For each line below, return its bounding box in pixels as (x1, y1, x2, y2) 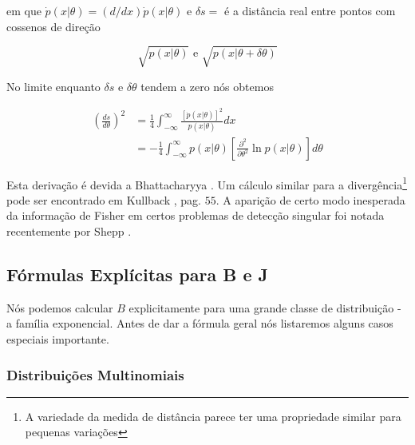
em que (6, 2, 41, 18)
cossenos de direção (6, 18, 101, 34)
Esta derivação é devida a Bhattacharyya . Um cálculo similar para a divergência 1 (6, 173, 408, 193)
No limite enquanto (6, 77, 101, 94)
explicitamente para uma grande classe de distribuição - (128, 299, 401, 316)
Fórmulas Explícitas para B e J (6, 262, 269, 286)
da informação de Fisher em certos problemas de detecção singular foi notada (6, 207, 385, 224)
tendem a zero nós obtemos (140, 77, 274, 94)
